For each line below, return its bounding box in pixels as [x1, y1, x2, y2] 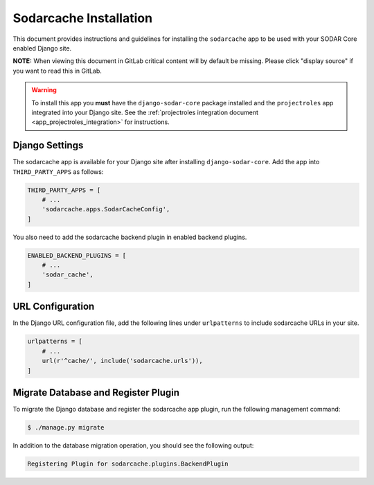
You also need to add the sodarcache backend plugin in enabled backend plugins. [12, 233, 247, 241]
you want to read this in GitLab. [12, 67, 102, 75]
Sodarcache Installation [12, 10, 152, 26]
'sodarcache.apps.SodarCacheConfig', [42, 205, 170, 213]
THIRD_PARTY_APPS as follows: [12, 167, 104, 176]
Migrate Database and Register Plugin [12, 387, 180, 398]
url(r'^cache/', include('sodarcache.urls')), [42, 357, 204, 365]
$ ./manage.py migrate [27, 423, 105, 432]
